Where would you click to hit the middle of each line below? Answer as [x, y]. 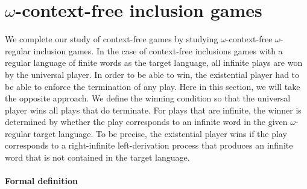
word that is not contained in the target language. [97, 157]
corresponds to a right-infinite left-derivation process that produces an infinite [149, 145]
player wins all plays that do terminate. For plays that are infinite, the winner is [153, 110]
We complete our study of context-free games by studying [112, 39]
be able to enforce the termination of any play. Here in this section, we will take [153, 86]
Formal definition [41, 181]
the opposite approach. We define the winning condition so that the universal [148, 98]
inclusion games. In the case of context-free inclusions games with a [158, 50]
